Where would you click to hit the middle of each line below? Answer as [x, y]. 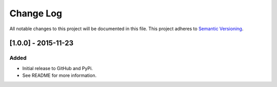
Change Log [36, 13]
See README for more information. [60, 75]
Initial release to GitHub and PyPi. [58, 68]
